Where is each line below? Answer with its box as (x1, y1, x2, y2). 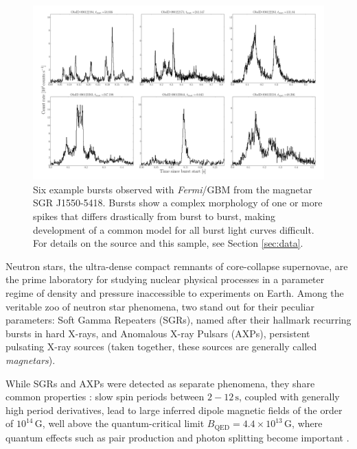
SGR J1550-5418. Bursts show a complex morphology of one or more (33, 195, 323, 210)
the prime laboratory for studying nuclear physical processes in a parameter (5, 272, 325, 287)
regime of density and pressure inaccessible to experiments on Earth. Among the (5, 285, 344, 300)
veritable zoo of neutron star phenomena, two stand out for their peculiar (5, 299, 314, 313)
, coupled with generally (239, 389, 340, 404)
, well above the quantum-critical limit (42, 416, 205, 430)
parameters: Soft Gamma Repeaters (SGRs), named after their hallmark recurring (5, 313, 352, 327)
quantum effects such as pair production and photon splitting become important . (5, 430, 349, 444)
